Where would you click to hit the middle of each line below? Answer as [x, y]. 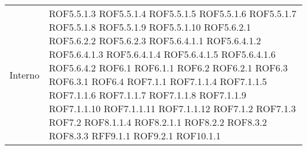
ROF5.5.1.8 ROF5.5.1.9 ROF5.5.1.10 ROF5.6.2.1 [150, 27]
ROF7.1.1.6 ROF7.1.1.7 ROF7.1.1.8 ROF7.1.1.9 [147, 95]
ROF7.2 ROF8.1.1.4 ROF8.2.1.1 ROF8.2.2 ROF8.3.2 [158, 122]
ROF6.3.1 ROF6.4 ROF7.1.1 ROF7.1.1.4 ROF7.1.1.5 [158, 81]
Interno [25, 74]
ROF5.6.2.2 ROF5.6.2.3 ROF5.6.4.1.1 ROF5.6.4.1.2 [155, 40]
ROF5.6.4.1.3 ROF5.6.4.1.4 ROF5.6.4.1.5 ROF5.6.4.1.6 [162, 54]
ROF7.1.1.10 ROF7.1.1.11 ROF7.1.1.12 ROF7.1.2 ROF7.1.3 [172, 108]
